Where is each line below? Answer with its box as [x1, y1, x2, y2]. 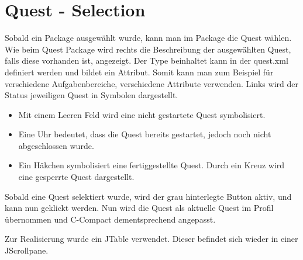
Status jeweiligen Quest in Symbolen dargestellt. [5, 89, 178, 101]
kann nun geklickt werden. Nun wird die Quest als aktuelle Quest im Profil [5, 202, 274, 214]
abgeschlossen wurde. [18, 139, 94, 151]
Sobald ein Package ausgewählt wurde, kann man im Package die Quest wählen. [5, 32, 292, 44]
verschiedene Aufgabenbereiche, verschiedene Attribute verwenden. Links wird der [5, 77, 298, 89]
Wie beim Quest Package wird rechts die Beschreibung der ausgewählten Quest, [5, 43, 291, 55]
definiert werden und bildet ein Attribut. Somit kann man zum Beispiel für [5, 65, 274, 78]
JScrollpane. [5, 244, 49, 256]
